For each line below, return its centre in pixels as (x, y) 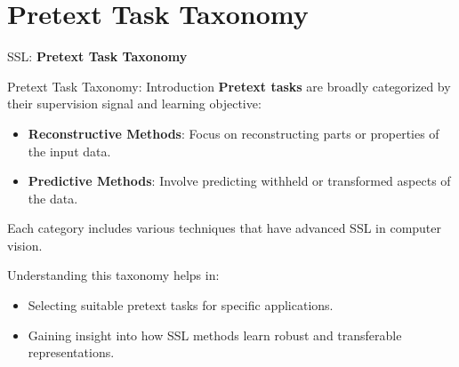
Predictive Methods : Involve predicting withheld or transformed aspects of (239, 181)
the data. (53, 198)
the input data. (69, 151)
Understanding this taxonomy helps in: (113, 275)
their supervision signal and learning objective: (134, 104)
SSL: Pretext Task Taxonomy (97, 56)
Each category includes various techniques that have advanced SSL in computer (225, 228)
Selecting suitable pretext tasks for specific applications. (181, 305)
